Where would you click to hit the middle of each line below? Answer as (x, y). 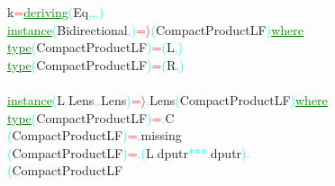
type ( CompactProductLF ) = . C (91, 117)
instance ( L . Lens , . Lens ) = (74, 99)
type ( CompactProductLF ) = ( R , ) (96, 64)
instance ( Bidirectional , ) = (77, 29)
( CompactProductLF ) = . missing (95, 135)
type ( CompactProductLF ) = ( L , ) (95, 47)
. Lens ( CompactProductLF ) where (237, 99)
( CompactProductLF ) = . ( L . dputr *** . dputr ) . (129, 152)
